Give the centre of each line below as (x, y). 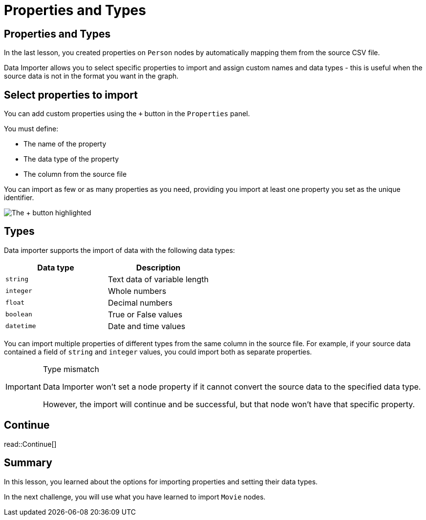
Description (158, 267)
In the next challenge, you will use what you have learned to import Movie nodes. (135, 497)
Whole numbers (137, 291)
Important (23, 386)
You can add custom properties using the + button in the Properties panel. (127, 114)
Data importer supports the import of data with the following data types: (119, 250)
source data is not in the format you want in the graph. (91, 76)
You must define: (31, 129)
